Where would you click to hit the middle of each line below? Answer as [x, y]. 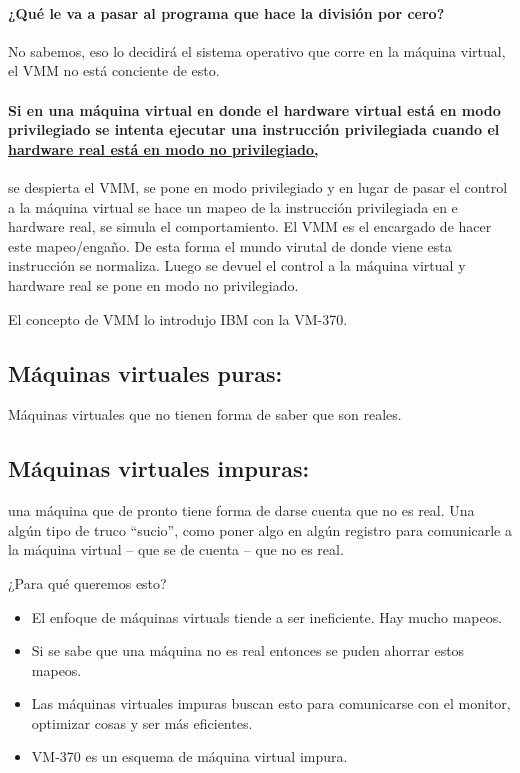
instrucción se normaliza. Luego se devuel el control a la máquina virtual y [237, 265]
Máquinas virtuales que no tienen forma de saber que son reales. [205, 414]
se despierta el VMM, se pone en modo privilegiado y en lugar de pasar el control [258, 186]
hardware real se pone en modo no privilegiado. [153, 284]
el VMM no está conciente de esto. [114, 70]
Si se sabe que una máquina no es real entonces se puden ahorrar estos [248, 650]
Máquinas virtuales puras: [145, 372]
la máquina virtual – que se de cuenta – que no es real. [176, 549]
